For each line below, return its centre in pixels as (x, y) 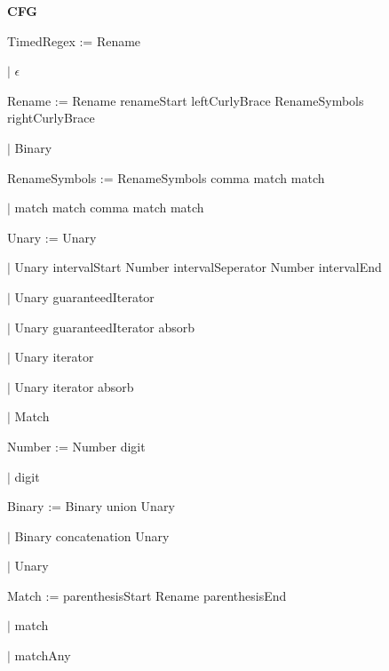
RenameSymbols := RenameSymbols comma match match (166, 177)
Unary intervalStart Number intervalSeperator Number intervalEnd (198, 267)
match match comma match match (109, 208)
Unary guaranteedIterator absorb (105, 327)
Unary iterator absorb (74, 386)
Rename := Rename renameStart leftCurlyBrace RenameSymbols (186, 100)
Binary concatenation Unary (92, 535)
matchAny (43, 655)
